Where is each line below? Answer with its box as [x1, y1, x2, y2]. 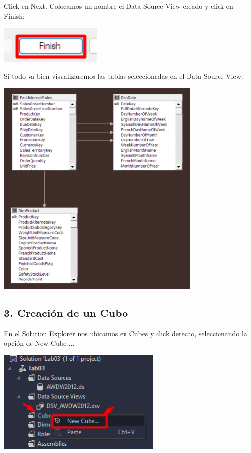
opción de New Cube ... [4, 338, 75, 348]
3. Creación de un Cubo [4, 305, 128, 320]
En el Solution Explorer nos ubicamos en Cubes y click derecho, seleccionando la [4, 328, 247, 338]
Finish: [4, 10, 25, 21]
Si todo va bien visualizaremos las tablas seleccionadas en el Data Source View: [4, 70, 243, 81]
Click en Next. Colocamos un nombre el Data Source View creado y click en [4, 1, 233, 11]
